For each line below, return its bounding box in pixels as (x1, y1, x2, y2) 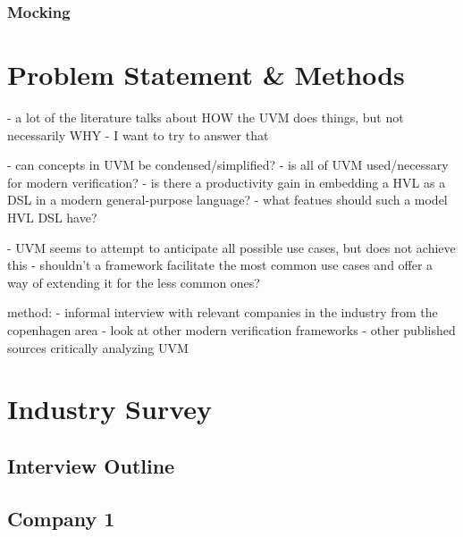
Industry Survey (7, 390, 213, 427)
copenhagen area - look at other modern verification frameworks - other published (7, 320, 456, 339)
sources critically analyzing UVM (7, 338, 189, 357)
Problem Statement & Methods (7, 56, 405, 93)
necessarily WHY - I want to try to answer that (7, 125, 269, 144)
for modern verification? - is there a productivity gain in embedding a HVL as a (7, 172, 446, 191)
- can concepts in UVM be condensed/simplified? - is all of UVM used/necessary (7, 155, 449, 174)
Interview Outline (7, 451, 175, 479)
